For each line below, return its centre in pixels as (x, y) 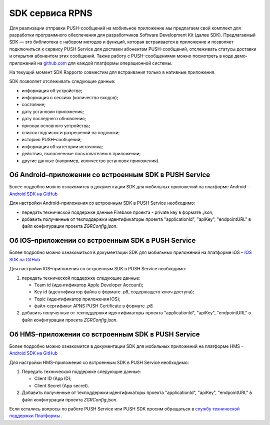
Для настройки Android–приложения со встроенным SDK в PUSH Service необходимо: (102, 203)
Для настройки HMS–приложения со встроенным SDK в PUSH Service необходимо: (99, 362)
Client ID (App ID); (53, 378)
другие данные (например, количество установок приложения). (91, 161)
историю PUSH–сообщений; (52, 140)
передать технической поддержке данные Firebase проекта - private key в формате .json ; (117, 212)
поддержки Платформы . (36, 416)
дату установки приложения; (53, 111)
